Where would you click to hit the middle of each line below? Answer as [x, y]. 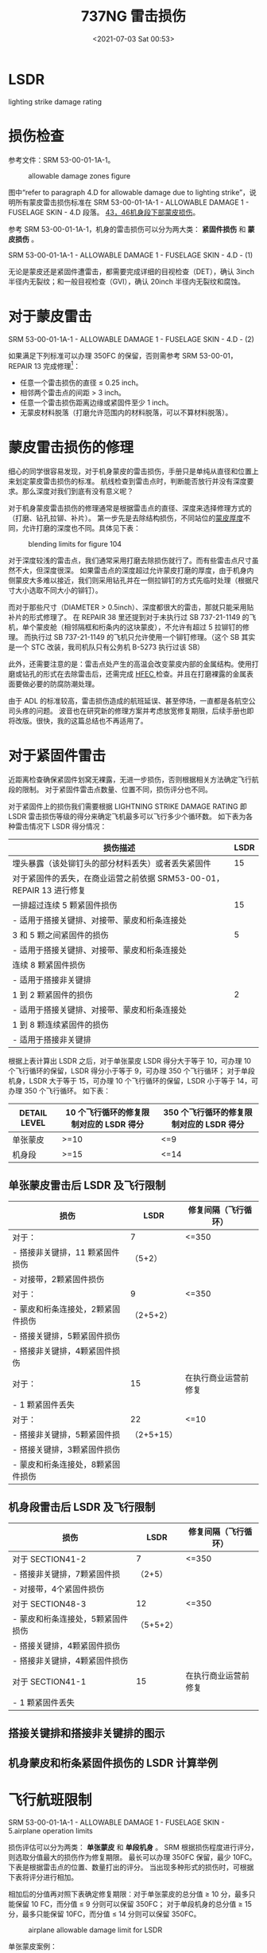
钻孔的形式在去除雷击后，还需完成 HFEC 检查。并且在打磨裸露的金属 [134, 674]
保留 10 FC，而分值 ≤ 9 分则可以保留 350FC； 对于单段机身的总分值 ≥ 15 [133, 1904]
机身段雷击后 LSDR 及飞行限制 [82, 1507]
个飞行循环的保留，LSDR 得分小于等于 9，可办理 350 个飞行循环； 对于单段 [132, 1071]
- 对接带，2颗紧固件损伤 [58, 1279]
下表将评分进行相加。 [43, 1877]
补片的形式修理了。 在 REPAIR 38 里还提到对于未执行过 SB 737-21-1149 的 [129, 618]
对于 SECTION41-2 [49, 1559]
